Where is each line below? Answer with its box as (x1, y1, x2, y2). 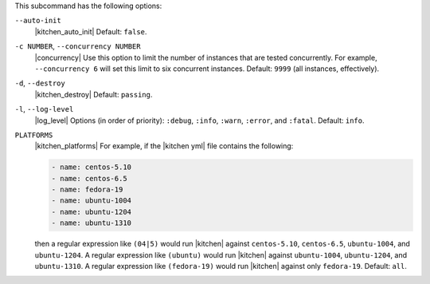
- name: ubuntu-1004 (51, 196, 131, 205)
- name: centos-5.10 (51, 163, 131, 172)
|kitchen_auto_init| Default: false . (34, 26, 147, 36)
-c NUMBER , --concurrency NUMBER (14, 41, 141, 51)
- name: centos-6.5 (51, 174, 127, 183)
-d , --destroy (14, 78, 65, 88)
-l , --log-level (14, 105, 74, 114)
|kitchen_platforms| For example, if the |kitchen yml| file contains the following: (34, 141, 294, 151)
